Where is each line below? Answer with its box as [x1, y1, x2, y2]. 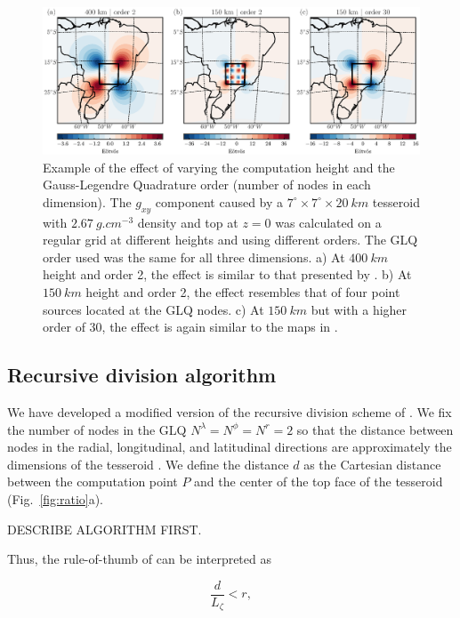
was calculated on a [275, 213, 382, 231]
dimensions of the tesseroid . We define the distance [7, 454, 289, 473]
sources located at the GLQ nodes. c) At [43, 300, 264, 318]
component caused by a [155, 192, 284, 211]
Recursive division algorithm [7, 361, 277, 389]
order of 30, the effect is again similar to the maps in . [43, 317, 338, 336]
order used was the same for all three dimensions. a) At [43, 247, 345, 266]
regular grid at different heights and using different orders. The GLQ [43, 230, 418, 249]
